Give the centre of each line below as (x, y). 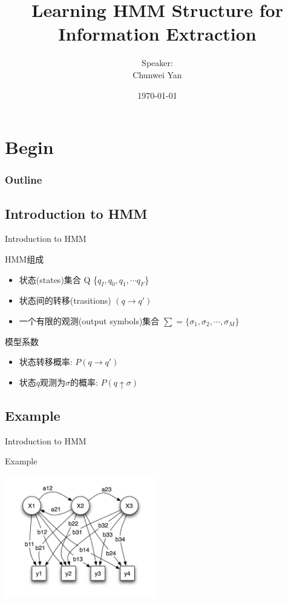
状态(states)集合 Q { (58, 279)
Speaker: (157, 63)
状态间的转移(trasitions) (65, 300)
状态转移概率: (46, 362)
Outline (24, 180)
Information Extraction (157, 34)
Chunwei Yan (157, 74)
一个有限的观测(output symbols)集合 (89, 320)
